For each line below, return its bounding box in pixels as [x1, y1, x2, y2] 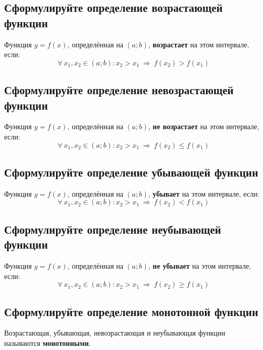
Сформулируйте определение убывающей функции [4, 164, 258, 180]
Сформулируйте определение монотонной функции [4, 303, 258, 319]
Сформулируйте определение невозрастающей [4, 82, 234, 98]
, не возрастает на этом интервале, [148, 121, 259, 132]
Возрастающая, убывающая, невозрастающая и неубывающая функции [4, 327, 226, 338]
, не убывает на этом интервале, [148, 260, 251, 271]
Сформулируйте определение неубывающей [4, 221, 221, 237]
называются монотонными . [4, 337, 91, 348]
